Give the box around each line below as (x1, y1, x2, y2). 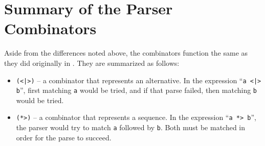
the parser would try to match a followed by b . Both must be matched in (16, 122, 246, 133)
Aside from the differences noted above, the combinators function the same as (4, 47, 248, 58)
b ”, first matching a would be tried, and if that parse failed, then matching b (16, 85, 257, 95)
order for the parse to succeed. (16, 132, 112, 142)
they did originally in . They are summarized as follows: (4, 57, 180, 68)
